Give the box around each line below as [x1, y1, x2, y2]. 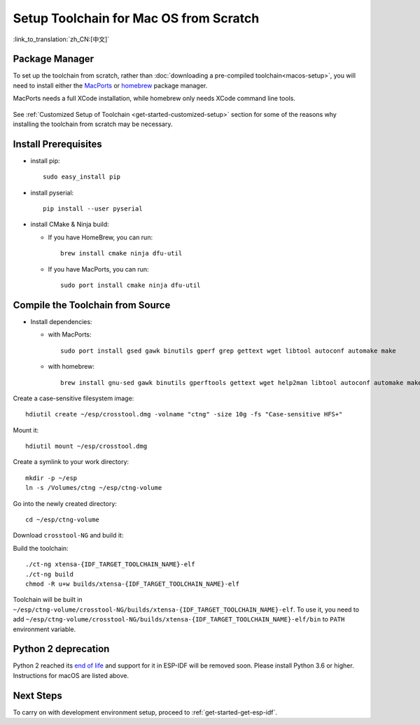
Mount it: [13, 425, 39, 434]
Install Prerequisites [13, 138, 102, 150]
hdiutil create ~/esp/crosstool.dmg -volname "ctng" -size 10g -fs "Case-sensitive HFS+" [25, 410, 343, 418]
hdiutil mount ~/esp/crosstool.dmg [25, 442, 148, 451]
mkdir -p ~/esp [25, 474, 78, 482]
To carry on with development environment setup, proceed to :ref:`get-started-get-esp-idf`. [13, 708, 278, 717]
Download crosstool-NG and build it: [13, 531, 124, 540]
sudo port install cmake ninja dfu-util [60, 281, 201, 290]
